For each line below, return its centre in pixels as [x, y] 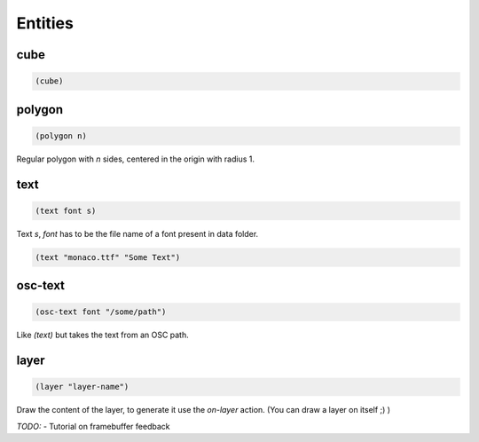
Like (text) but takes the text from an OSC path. [103, 335]
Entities [45, 23]
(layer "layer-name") [82, 387]
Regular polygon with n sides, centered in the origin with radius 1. [136, 159]
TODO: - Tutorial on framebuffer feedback [93, 426]
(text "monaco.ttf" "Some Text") [108, 257]
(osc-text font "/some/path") [101, 312]
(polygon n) [61, 136]
